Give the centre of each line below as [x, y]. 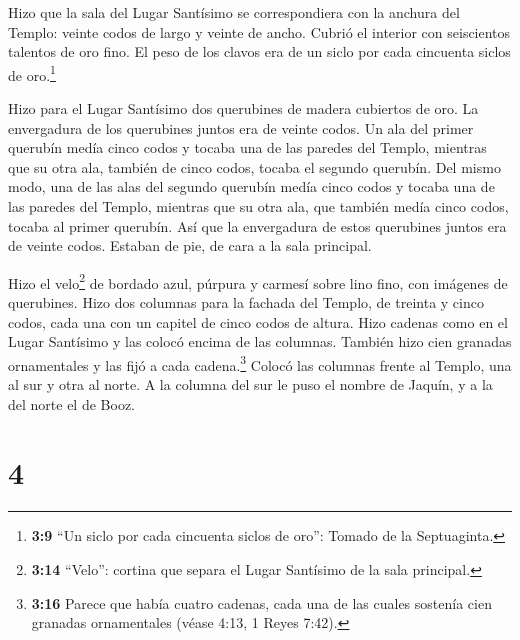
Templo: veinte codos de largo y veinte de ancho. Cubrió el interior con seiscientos [259, 31]
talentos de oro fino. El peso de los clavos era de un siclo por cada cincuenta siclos [259, 51]
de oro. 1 [32, 73]
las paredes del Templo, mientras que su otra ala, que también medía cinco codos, [258, 206]
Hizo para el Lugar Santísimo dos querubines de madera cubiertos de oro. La [243, 108]
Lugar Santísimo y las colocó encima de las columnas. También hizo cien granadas [260, 341]
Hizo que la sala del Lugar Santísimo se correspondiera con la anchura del [234, 12]
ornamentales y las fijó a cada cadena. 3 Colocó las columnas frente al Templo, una [260, 363]
